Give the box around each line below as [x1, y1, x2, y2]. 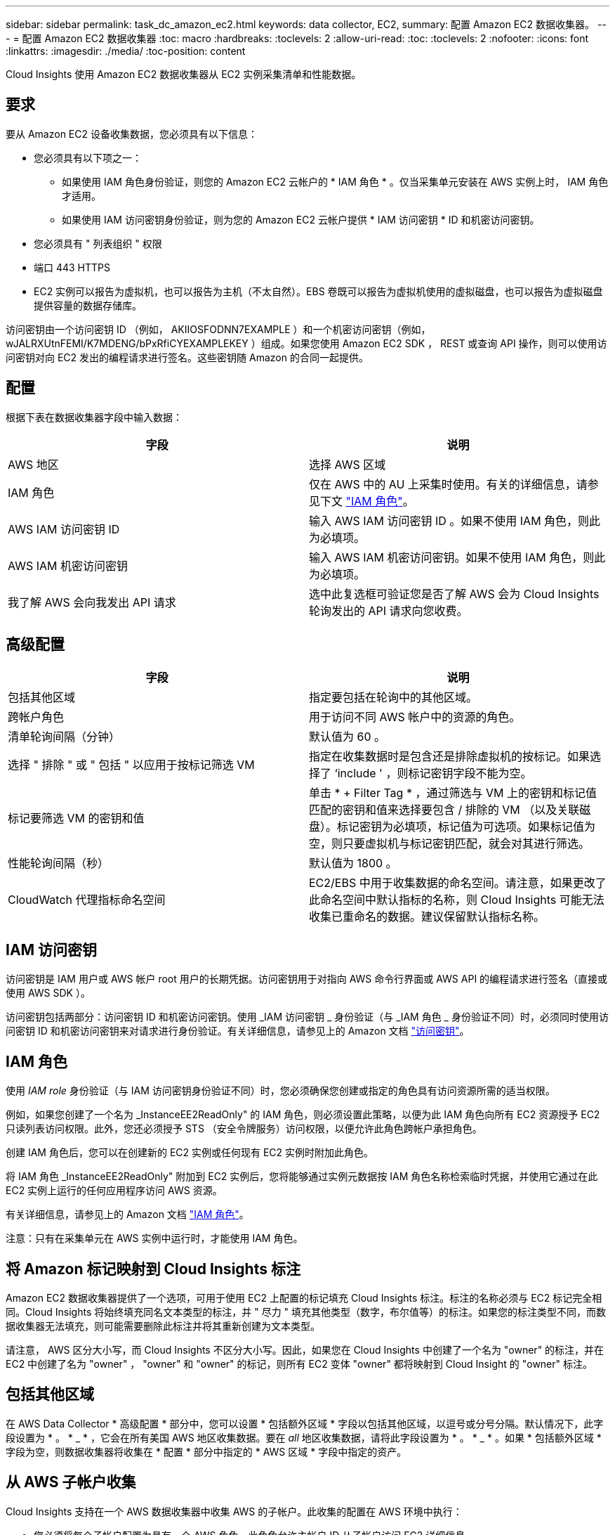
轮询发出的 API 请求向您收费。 [309, 603, 468, 618]
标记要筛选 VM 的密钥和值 [8, 810, 145, 825]
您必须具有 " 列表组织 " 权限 [34, 237, 162, 250]
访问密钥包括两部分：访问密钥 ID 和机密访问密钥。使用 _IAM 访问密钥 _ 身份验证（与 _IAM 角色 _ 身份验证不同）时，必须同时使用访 [6, 1011, 609, 1023]
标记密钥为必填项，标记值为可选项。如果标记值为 [337, 819, 596, 834]
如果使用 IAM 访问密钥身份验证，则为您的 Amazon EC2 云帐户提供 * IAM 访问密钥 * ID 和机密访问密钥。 [62, 213, 540, 226]
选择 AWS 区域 [309, 457, 386, 472]
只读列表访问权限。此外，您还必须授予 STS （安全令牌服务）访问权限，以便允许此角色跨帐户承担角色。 [6, 1122, 482, 1135]
